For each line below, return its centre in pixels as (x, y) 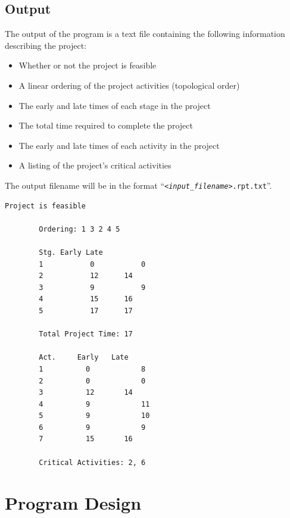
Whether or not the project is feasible (88, 65)
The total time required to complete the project (106, 125)
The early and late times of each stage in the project (115, 105)
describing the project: (46, 45)
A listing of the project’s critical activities (95, 165)
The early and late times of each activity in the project (119, 145)
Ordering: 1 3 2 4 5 (79, 229)
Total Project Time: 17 (86, 334)
